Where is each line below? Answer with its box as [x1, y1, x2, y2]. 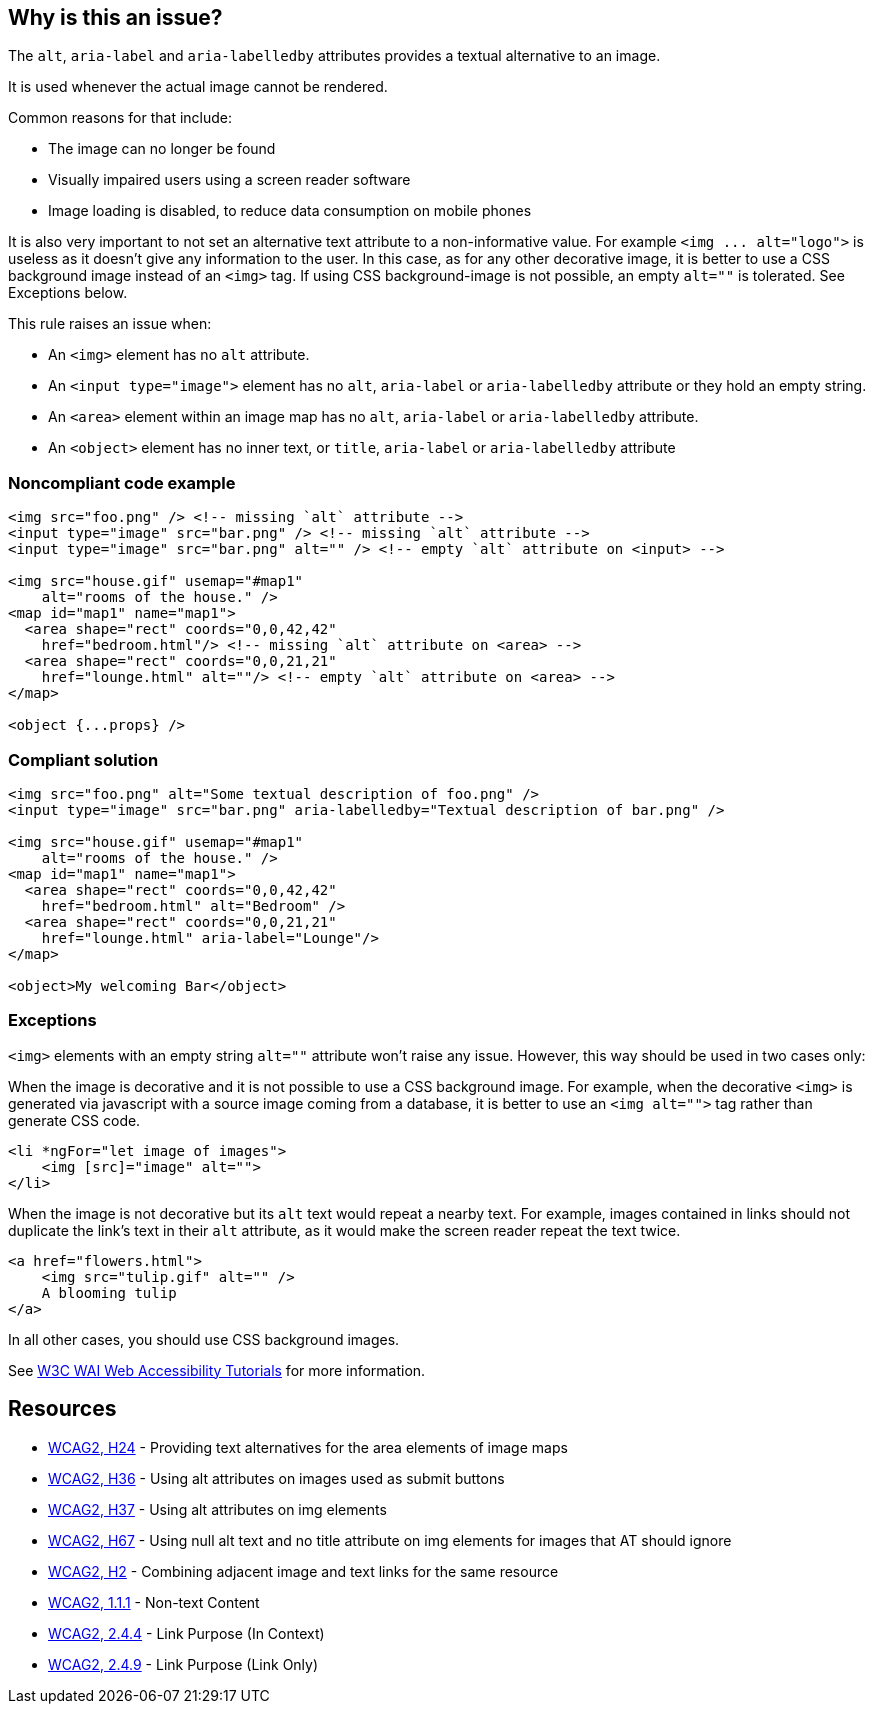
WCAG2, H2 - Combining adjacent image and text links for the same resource [48, 1562, 559, 1580]
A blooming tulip [41, 1284, 177, 1301]
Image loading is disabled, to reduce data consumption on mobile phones [48, 202, 532, 220]
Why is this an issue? [8, 5, 223, 30]
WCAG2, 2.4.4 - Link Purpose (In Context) [48, 1624, 325, 1642]
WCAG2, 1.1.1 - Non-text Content [48, 1593, 260, 1611]
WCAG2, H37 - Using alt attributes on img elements [48, 1500, 387, 1518]
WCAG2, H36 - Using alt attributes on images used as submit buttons [48, 1469, 505, 1487]
